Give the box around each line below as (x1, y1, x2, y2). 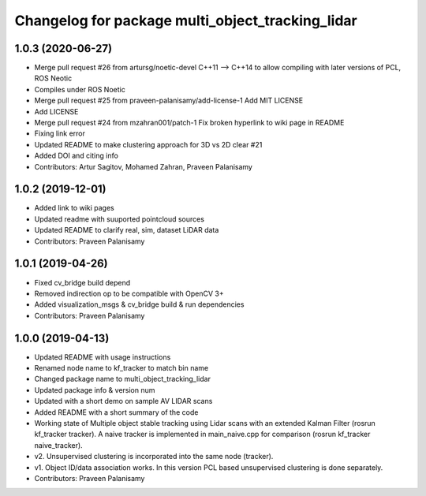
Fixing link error (34, 129, 86, 138)
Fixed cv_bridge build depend (34, 278, 131, 287)
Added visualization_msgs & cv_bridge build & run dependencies (34, 300, 245, 309)
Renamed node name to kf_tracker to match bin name (34, 364, 209, 373)
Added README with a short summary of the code (34, 407, 199, 417)
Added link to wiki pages (34, 203, 114, 213)
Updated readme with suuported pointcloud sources (34, 214, 205, 224)
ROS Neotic (34, 73, 73, 83)
